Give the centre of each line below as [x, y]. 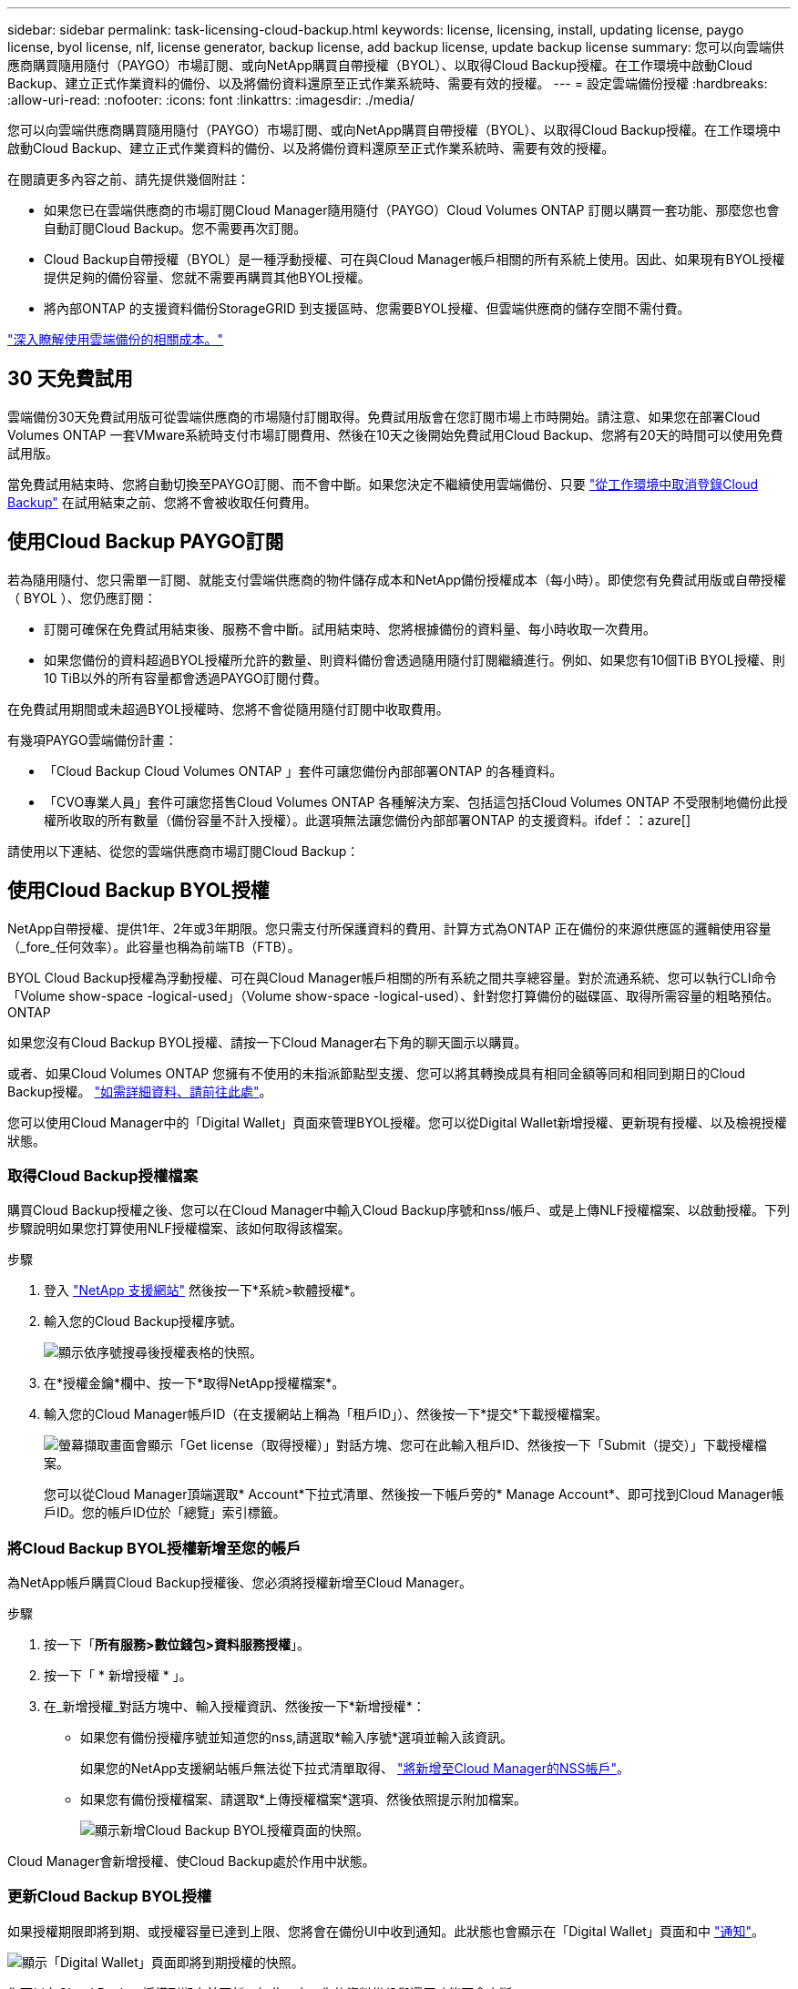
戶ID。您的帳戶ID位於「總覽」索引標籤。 [165, 1513]
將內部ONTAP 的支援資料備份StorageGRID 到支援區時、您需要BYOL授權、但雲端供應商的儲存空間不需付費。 [367, 308]
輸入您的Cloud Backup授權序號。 [143, 1321]
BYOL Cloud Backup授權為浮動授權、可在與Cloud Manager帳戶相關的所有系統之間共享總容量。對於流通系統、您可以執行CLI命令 [392, 977]
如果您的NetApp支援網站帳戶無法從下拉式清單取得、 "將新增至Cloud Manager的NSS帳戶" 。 [355, 1769]
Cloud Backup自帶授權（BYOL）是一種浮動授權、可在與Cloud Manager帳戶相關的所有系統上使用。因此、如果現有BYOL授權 [414, 259]
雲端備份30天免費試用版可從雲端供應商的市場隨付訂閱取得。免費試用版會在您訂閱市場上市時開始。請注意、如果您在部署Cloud [384, 416]
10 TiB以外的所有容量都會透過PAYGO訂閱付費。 [185, 678]
